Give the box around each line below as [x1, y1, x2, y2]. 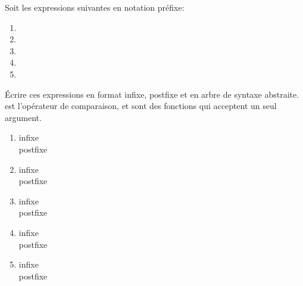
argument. [5, 111, 42, 123]
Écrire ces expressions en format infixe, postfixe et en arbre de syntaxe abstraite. [5, 88, 299, 100]
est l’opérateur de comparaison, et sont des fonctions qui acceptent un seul [5, 100, 277, 112]
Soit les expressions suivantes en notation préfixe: [5, 1, 185, 13]
